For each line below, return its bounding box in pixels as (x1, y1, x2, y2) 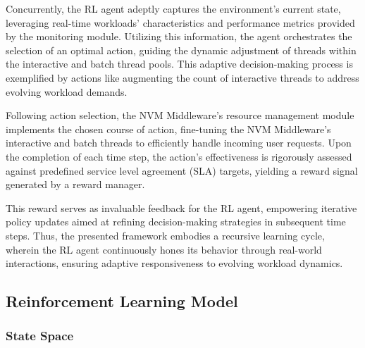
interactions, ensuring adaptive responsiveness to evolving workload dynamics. (6, 256, 343, 271)
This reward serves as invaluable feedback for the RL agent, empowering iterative (6, 200, 357, 215)
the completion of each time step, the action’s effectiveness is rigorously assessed (6, 149, 352, 163)
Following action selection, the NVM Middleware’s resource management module (6, 108, 354, 123)
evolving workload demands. (6, 84, 128, 99)
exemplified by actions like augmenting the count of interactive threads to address (6, 70, 359, 85)
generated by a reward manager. (6, 177, 145, 192)
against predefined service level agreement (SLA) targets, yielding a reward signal (6, 163, 358, 178)
